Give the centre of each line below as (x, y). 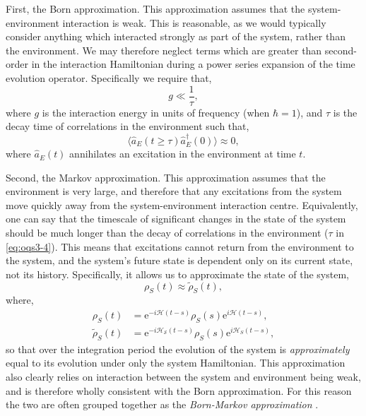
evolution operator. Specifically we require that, (109, 77)
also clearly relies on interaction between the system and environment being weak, (183, 376)
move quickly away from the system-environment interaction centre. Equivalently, (182, 204)
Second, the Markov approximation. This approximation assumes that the (166, 177)
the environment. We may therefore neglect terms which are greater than (164, 50)
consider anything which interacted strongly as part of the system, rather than (176, 36)
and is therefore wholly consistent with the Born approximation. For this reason (179, 390)
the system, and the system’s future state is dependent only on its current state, (179, 260)
